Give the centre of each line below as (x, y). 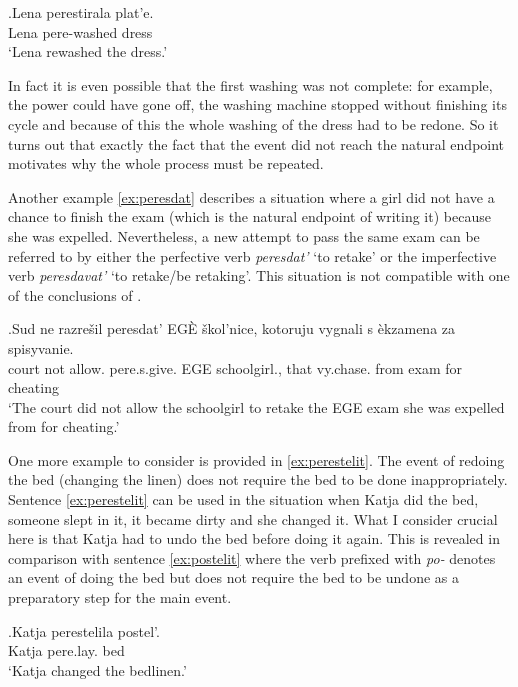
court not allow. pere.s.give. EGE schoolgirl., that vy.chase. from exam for (235, 367)
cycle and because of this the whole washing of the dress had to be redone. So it (253, 123)
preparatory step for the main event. (120, 597)
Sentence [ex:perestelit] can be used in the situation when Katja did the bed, (243, 499)
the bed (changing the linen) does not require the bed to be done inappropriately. (258, 479)
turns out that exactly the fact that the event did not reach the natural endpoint (256, 143)
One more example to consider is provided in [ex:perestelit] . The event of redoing (256, 459)
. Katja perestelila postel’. (84, 630)
